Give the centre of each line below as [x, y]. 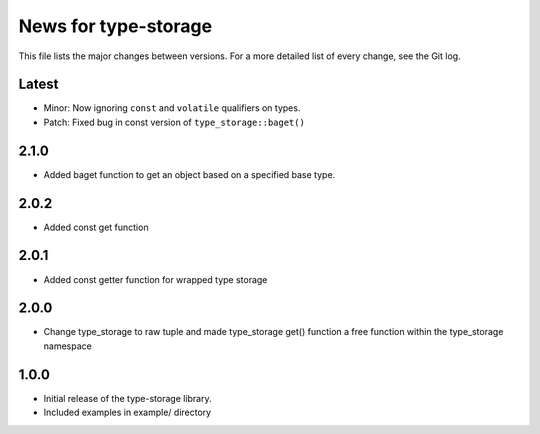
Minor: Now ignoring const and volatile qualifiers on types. [172, 108]
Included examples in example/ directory [127, 412]
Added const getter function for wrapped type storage [155, 279]
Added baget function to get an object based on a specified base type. [189, 174]
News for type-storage [115, 26]
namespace [67, 346]
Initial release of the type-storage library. [127, 398]
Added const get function [96, 227]
